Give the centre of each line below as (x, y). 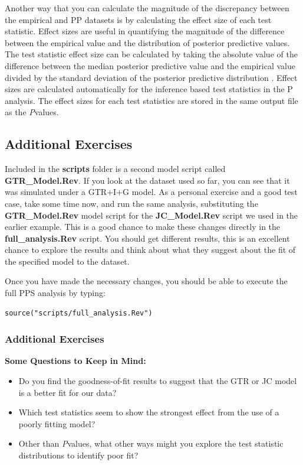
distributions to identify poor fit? (78, 455)
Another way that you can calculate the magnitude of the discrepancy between (147, 8)
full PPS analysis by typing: (55, 293)
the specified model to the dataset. (67, 261)
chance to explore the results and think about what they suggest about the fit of (150, 250)
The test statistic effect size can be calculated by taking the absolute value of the (151, 54)
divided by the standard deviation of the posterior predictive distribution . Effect (151, 77)
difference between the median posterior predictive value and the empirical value (150, 65)
